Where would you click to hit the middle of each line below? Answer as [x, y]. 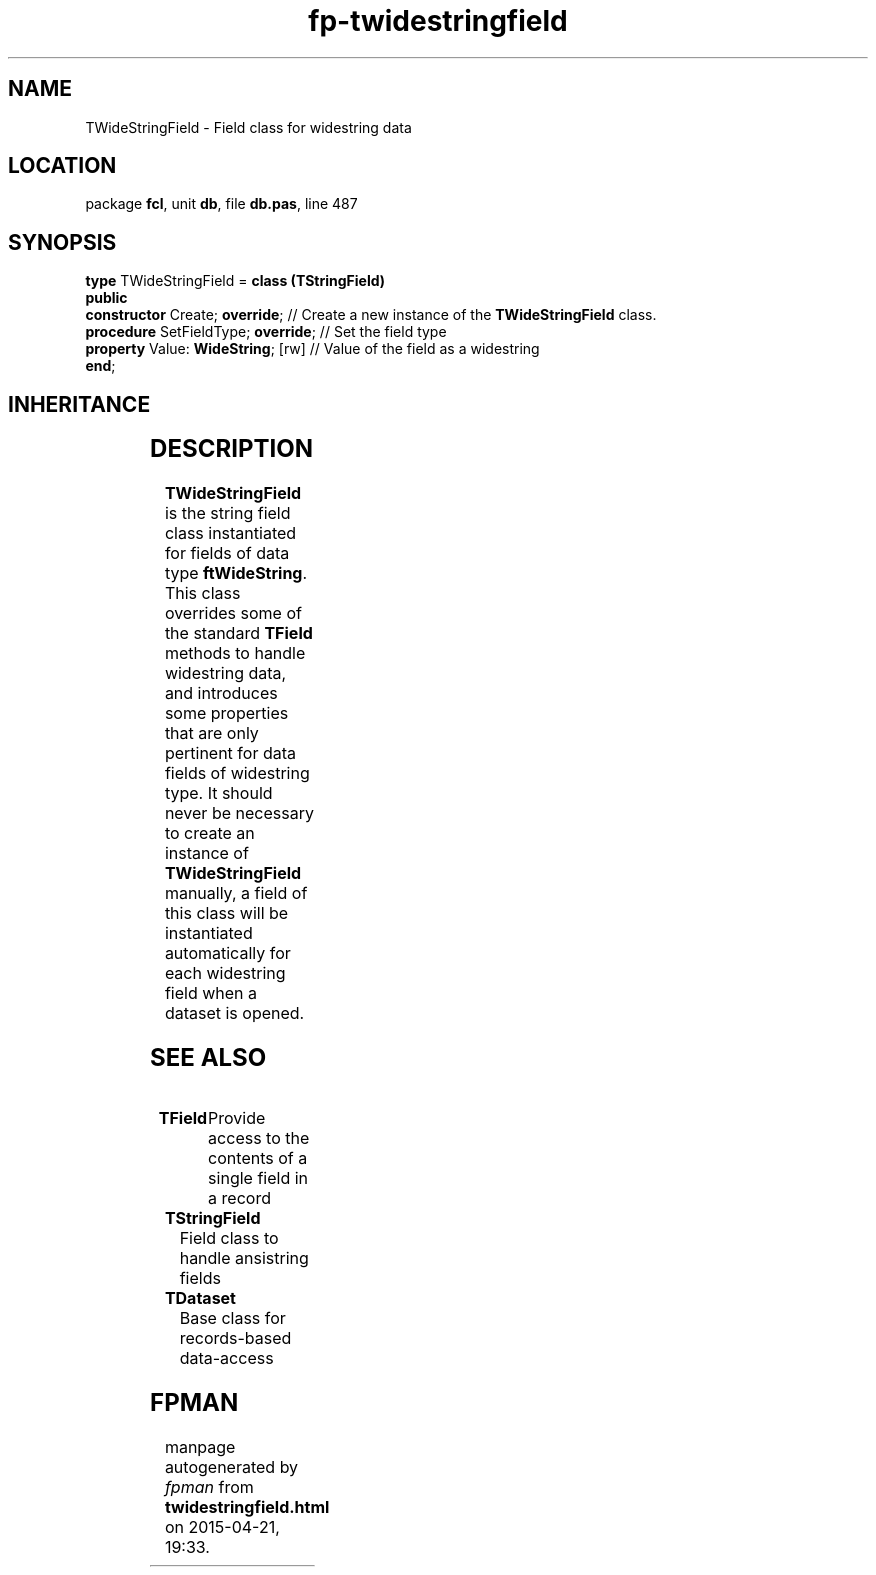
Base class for [232, 1317]
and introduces [221, 693]
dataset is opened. [234, 1013]
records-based [235, 1337]
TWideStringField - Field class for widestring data [248, 127]
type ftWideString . [236, 573]
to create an [209, 833]
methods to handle [235, 653]
